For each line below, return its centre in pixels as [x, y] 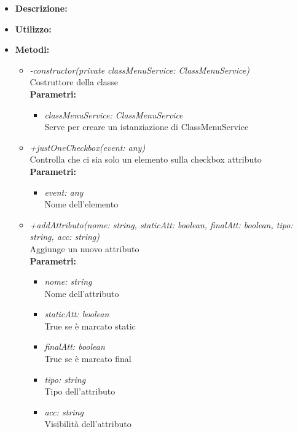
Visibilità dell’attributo [88, 424]
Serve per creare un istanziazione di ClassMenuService [147, 127]
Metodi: [32, 49]
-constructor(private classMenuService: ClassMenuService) [139, 70]
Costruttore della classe [74, 82]
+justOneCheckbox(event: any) [88, 147]
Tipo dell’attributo [80, 391]
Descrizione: [41, 8]
